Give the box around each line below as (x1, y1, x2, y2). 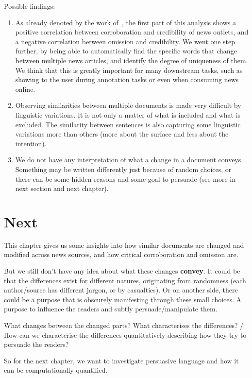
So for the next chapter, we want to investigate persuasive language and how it (4, 355, 239, 365)
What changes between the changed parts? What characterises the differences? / (4, 320, 244, 330)
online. (15, 84, 35, 94)
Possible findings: (4, 1, 55, 11)
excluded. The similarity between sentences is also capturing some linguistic (15, 119, 241, 129)
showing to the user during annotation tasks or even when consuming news (15, 74, 239, 85)
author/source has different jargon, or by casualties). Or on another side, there (4, 285, 238, 295)
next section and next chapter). (15, 183, 109, 193)
